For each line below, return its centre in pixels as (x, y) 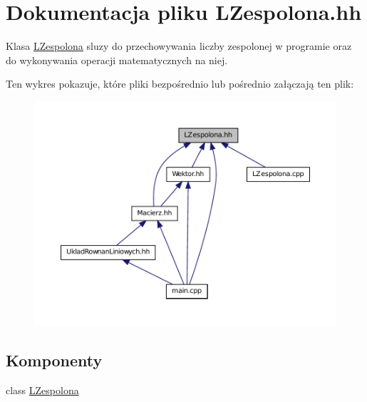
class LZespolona (42, 390)
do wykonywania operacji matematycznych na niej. (117, 60)
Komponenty (54, 360)
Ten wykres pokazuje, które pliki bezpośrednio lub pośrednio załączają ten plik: (180, 84)
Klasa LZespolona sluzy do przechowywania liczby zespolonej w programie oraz (179, 46)
